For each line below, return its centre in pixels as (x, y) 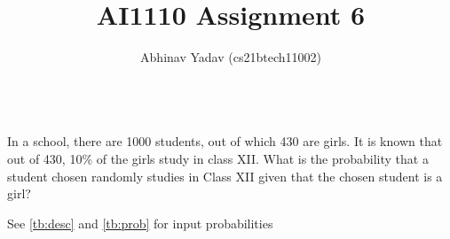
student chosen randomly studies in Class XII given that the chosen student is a (225, 176)
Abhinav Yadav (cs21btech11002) (231, 57)
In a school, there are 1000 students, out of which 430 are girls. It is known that (225, 141)
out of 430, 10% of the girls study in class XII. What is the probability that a (218, 158)
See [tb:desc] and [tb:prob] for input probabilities (140, 223)
